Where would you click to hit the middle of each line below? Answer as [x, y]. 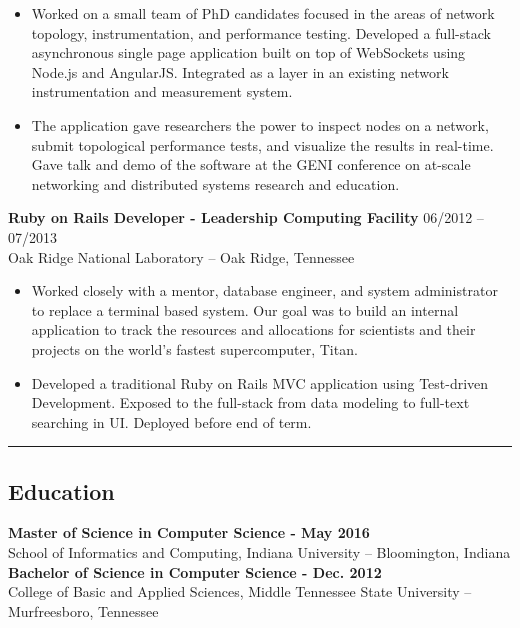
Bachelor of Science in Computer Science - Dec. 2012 [195, 571]
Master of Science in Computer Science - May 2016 [189, 532]
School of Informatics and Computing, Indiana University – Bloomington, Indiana [259, 552]
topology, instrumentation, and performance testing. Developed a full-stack [261, 32]
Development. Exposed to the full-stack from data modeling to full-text [250, 402]
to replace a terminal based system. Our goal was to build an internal [245, 309]
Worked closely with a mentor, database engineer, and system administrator [264, 290]
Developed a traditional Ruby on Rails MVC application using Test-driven [260, 382]
